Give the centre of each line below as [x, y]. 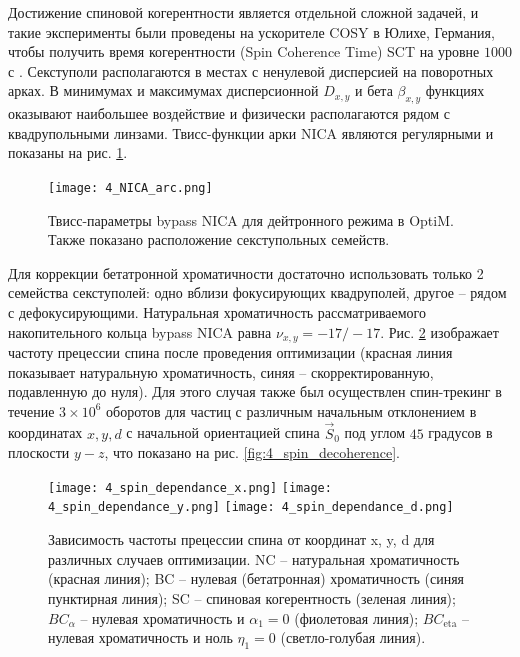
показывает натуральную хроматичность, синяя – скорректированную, [221, 371]
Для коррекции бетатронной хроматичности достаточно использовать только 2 [246, 272]
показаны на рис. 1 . [68, 152]
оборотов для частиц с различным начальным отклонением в [291, 410]
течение [31, 410]
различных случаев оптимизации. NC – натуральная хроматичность [254, 558]
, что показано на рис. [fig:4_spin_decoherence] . [252, 452]
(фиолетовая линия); [356, 617]
